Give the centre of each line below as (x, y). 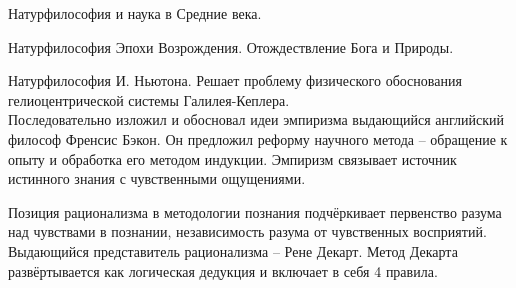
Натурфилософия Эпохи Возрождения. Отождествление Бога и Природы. (231, 46)
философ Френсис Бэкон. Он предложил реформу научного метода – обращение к (258, 138)
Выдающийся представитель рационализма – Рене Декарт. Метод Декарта (233, 250)
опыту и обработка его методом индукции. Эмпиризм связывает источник (232, 158)
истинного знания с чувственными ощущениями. (157, 178)
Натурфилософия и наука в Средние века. (135, 13)
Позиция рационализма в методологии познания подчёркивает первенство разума (255, 211)
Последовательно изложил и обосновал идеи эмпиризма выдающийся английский (256, 119)
